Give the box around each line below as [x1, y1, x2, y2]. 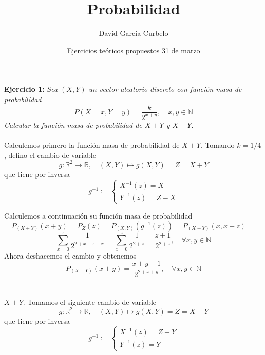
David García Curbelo [99, 28, 168, 38]
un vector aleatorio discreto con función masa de [88, 84, 242, 94]
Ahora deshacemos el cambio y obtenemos [4, 250, 137, 261]
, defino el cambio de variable [4, 149, 96, 160]
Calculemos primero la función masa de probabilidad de [4, 140, 180, 150]
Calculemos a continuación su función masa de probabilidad [4, 210, 193, 221]
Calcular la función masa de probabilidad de [4, 119, 142, 130]
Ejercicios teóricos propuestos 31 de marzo [67, 45, 200, 55]
